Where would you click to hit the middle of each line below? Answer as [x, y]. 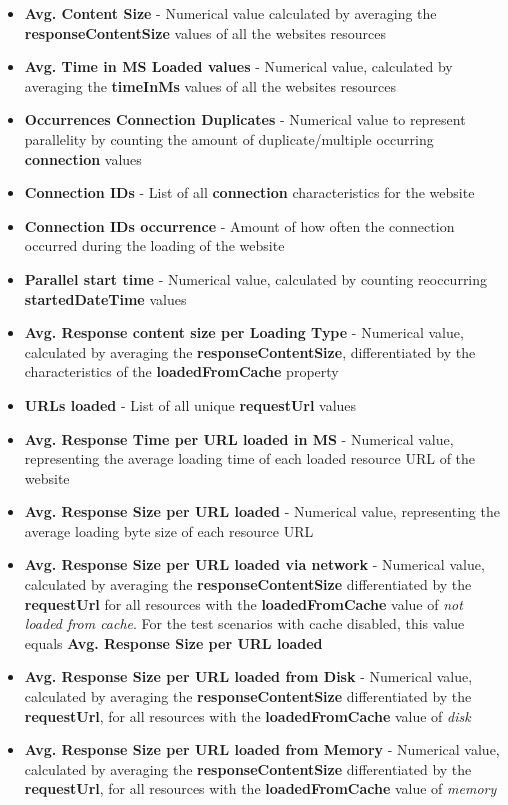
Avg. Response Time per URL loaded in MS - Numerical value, [239, 438]
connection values [83, 158]
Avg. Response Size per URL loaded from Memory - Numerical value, [262, 749]
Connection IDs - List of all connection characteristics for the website [249, 192]
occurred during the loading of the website [154, 245]
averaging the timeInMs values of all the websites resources [210, 85]
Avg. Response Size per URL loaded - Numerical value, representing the [262, 511]
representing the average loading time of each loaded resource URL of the [250, 458]
